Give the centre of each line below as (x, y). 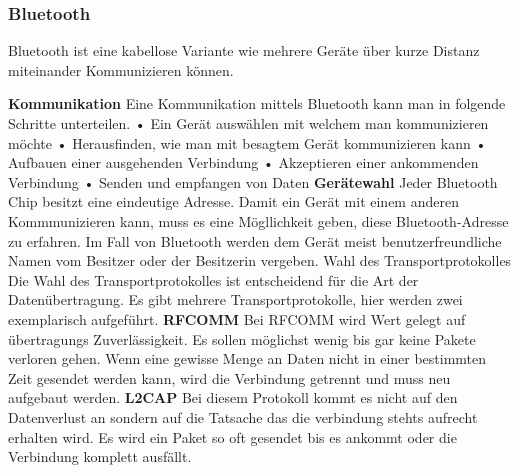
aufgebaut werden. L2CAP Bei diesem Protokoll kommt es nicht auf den (233, 397)
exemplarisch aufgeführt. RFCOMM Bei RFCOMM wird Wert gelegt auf (237, 318)
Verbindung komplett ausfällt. (100, 456)
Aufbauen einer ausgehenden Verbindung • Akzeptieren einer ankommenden (243, 162)
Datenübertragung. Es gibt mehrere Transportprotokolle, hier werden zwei (235, 299)
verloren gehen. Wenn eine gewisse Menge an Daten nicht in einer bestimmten (247, 358)
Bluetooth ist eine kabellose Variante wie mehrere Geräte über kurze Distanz (244, 50)
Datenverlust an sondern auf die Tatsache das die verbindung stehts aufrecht (243, 416)
